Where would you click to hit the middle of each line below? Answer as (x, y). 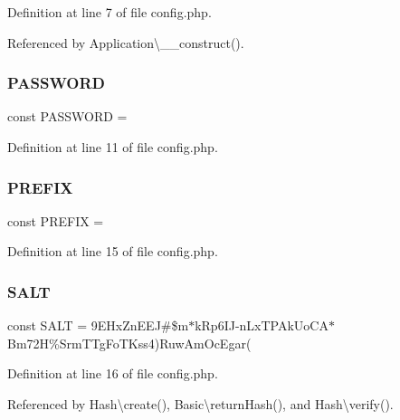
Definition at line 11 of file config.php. (113, 147)
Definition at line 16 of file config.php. (113, 373)
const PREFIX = (56, 220)
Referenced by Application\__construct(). (126, 42)
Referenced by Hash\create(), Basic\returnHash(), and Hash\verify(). (200, 404)
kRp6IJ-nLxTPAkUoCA (262, 325)
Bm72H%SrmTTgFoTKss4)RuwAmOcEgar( (129, 343)
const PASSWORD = (67, 116)
